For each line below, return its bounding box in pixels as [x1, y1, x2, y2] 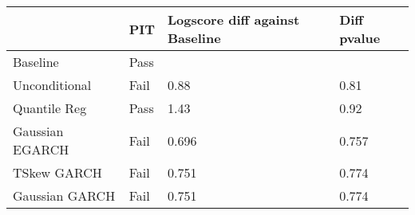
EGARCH [13, 140, 69, 158]
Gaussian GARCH [13, 186, 116, 205]
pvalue [339, 29, 381, 47]
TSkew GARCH [13, 163, 102, 182]
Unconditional [13, 76, 92, 94]
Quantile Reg [13, 99, 87, 117]
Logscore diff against [167, 10, 300, 29]
